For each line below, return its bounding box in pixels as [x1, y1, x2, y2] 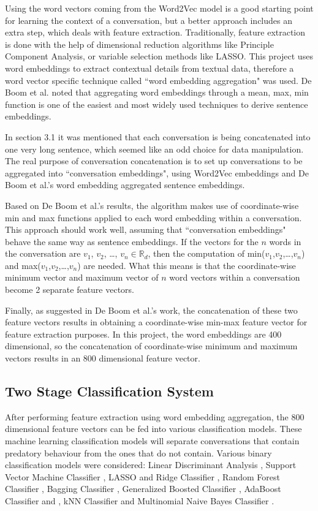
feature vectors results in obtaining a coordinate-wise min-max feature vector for [5, 316, 308, 328]
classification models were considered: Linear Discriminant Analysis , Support [5, 458, 297, 471]
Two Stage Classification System [5, 382, 214, 401]
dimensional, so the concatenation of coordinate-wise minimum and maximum [5, 339, 298, 352]
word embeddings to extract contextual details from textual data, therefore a [5, 61, 294, 74]
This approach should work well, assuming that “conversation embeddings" [5, 223, 286, 236]
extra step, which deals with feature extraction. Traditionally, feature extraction [5, 26, 306, 39]
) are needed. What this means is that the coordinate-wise [77, 259, 296, 271]
